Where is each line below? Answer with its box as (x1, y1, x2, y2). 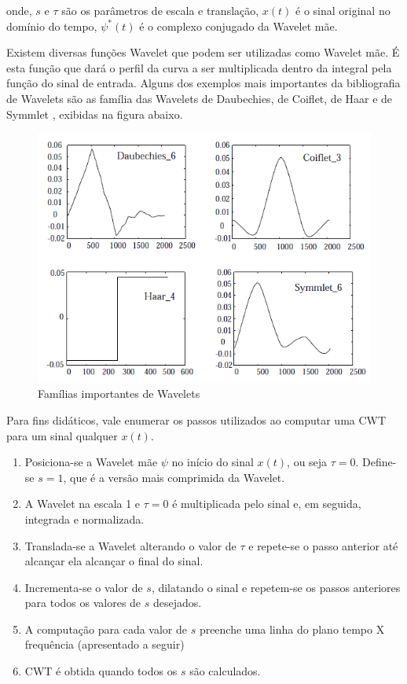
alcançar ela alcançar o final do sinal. (24, 553, 203, 569)
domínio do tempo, (6, 17, 97, 34)
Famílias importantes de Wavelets (38, 385, 200, 402)
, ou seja (287, 454, 328, 470)
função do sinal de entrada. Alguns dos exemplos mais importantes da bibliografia (6, 75, 401, 91)
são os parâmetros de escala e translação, (61, 2, 259, 18)
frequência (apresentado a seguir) (24, 636, 185, 653)
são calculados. (189, 663, 261, 679)
